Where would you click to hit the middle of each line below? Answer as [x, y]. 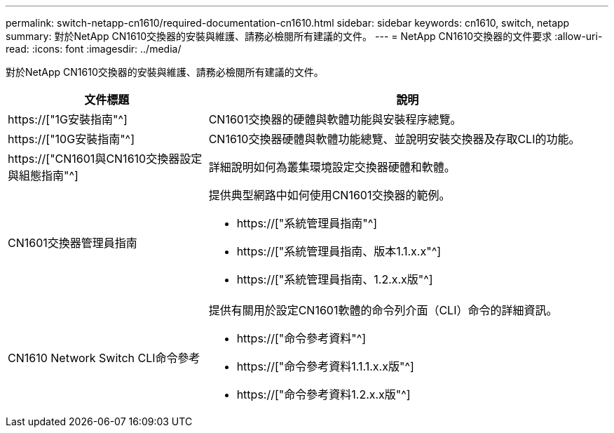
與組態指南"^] [43, 175]
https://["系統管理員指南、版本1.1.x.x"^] [339, 251]
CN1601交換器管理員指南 [73, 243]
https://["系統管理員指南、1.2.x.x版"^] [335, 279]
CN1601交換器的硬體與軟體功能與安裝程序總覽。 [335, 119]
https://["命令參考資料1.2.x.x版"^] [323, 394]
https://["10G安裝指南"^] [71, 139]
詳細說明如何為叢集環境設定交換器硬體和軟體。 [332, 167]
